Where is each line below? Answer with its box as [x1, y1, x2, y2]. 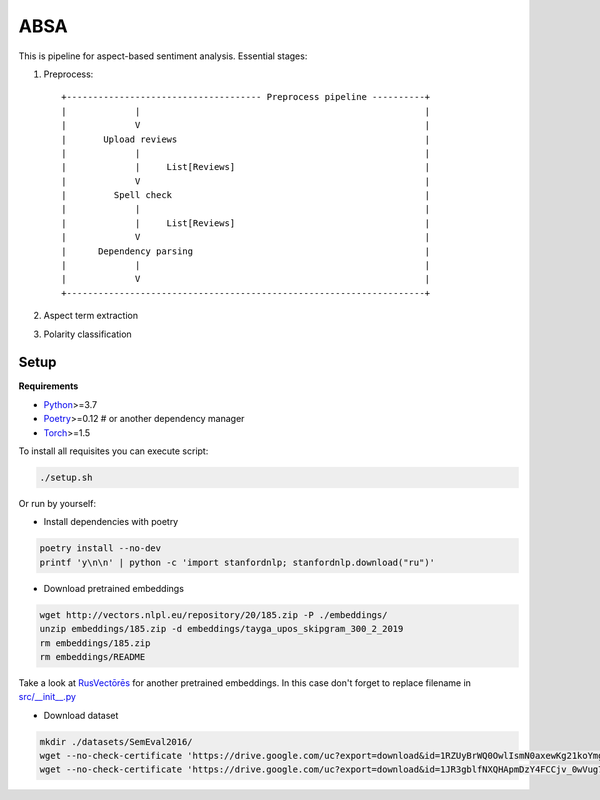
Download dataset [43, 709, 119, 721]
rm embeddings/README [39, 651, 146, 662]
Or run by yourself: [18, 498, 97, 510]
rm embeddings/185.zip [39, 637, 151, 649]
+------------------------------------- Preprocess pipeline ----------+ [61, 91, 431, 103]
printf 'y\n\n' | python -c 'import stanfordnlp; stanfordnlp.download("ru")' [39, 556, 435, 568]
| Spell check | [61, 190, 431, 201]
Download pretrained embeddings [43, 582, 185, 594]
